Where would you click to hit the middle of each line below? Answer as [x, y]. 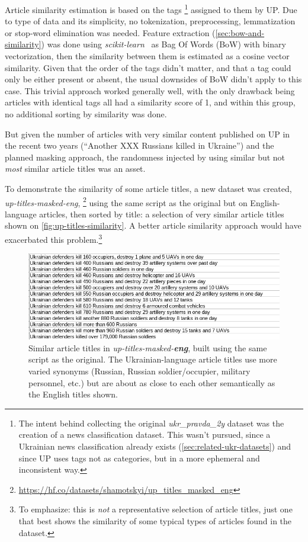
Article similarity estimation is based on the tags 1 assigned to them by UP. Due [151, 9]
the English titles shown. [73, 394]
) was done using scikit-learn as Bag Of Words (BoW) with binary [163, 44]
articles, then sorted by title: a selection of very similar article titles [162, 214]
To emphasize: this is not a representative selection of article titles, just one [155, 509]
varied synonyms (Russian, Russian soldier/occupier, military [139, 371]
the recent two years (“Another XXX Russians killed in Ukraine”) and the [139, 145]
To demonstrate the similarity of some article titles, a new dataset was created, [148, 188]
